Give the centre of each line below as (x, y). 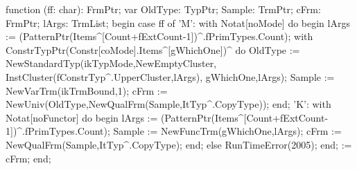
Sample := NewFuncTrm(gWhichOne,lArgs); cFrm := (227, 131)
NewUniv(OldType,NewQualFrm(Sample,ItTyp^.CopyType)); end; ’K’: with (168, 104)
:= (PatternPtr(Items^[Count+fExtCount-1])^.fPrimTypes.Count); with (159, 36)
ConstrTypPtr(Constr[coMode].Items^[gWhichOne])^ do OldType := (153, 49)
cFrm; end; (28, 158)
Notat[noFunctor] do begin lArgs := (82, 117)
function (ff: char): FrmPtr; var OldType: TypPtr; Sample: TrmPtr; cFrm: (163, 9)
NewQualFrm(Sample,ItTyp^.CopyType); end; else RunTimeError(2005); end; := (179, 144)
